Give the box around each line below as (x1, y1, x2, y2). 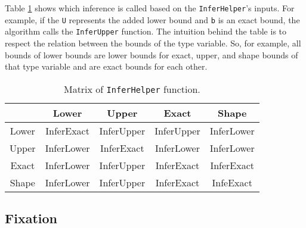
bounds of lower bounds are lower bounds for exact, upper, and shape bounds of (5, 48, 298, 61)
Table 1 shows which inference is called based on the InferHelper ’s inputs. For (5, 2, 295, 14)
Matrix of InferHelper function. (63, 82, 200, 96)
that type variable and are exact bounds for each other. (5, 60, 208, 73)
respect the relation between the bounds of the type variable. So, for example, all (5, 36, 301, 49)
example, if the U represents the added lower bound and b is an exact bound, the (5, 13, 300, 26)
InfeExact (212, 175, 252, 189)
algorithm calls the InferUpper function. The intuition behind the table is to (5, 25, 287, 38)
